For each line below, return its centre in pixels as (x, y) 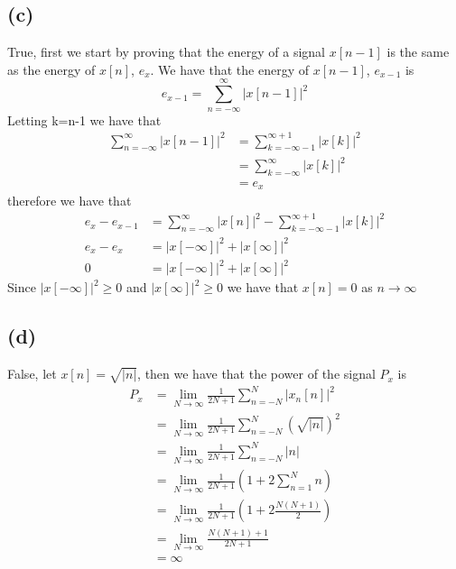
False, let (32, 374)
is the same (418, 52)
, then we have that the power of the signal (256, 374)
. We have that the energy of (229, 69)
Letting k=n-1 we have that (84, 119)
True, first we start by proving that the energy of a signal (166, 52)
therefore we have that (70, 201)
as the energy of (51, 69)
